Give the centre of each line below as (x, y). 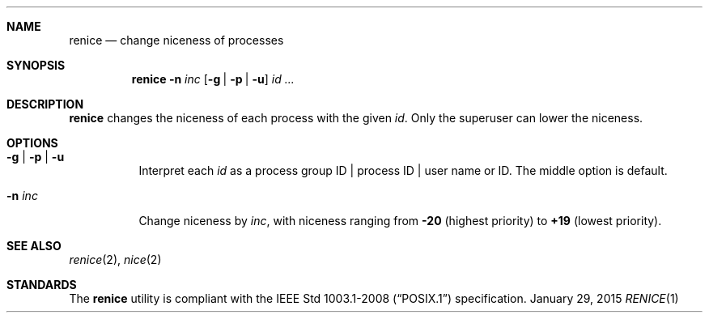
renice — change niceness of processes (176, 40)
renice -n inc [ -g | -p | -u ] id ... (213, 79)
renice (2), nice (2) (115, 259)
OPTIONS (32, 143)
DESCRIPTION (45, 104)
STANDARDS (42, 285)
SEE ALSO (34, 246)
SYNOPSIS (36, 65)
